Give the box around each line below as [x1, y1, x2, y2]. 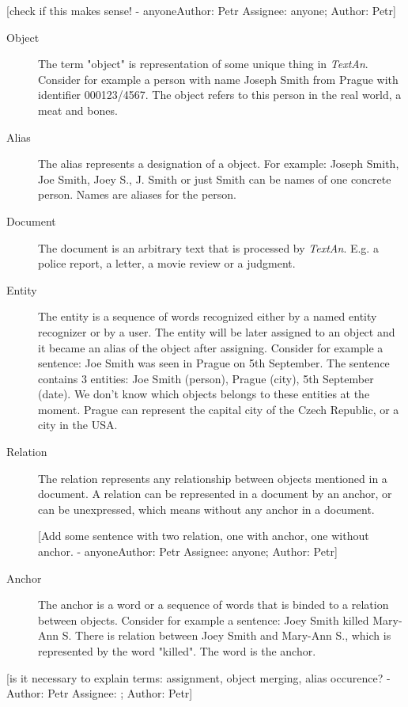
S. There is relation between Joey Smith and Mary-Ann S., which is [62, 627, 391, 644]
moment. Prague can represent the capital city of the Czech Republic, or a [38, 401, 399, 417]
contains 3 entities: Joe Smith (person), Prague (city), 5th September [38, 370, 374, 386]
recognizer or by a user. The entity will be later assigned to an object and [38, 323, 395, 340]
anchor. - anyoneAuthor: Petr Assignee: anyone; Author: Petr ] [38, 543, 338, 560]
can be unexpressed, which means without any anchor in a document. [38, 500, 375, 517]
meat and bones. [38, 101, 118, 118]
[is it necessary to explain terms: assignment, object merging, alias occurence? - [6, 669, 391, 686]
